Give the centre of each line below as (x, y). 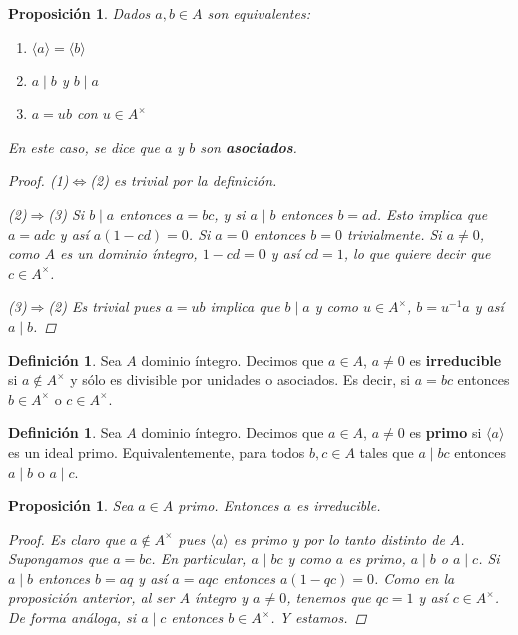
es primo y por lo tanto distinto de (339, 538)
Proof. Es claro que (67, 538)
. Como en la (414, 577)
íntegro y (221, 597)
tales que (386, 451)
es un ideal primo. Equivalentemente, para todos (156, 451)
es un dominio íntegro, (129, 253)
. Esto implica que (432, 213)
